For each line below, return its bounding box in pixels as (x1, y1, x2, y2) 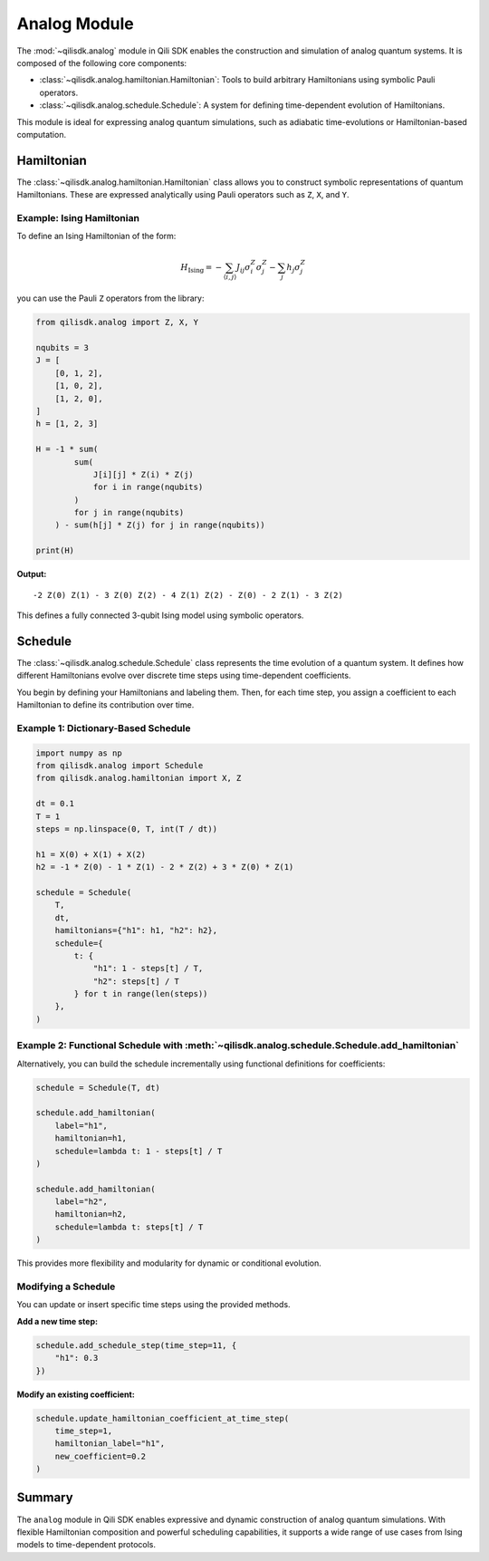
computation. (16, 129, 67, 140)
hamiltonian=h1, (54, 1133, 127, 1143)
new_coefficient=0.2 (54, 1450, 147, 1461)
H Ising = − (180, 262, 223, 275)
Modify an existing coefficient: (16, 1389, 135, 1400)
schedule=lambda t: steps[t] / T (54, 1221, 204, 1232)
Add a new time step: (16, 1315, 99, 1326)
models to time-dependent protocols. (16, 1539, 157, 1550)
